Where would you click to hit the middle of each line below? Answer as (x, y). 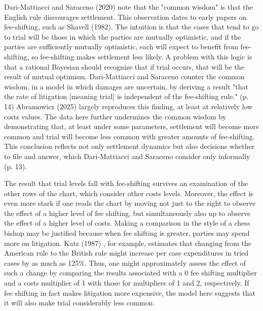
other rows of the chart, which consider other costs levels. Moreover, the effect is (129, 193)
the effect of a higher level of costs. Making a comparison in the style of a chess (127, 223)
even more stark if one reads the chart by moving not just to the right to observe (130, 203)
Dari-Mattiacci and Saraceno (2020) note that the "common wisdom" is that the (128, 7)
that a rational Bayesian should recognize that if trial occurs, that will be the (124, 66)
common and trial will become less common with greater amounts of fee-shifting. (129, 136)
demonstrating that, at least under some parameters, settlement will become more (131, 126)
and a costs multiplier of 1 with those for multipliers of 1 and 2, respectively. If (127, 283)
